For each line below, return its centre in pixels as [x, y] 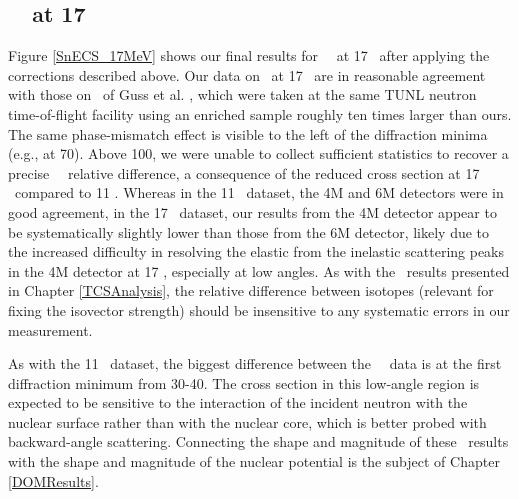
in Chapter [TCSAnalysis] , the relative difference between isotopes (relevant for [251, 290]
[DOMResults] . [53, 480]
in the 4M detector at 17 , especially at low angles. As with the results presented [259, 270]
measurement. [50, 329]
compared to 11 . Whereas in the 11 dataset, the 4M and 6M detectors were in [259, 192]
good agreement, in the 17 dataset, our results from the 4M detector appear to [252, 211]
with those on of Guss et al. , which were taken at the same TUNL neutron [242, 94]
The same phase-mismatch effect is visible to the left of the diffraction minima [248, 133]
